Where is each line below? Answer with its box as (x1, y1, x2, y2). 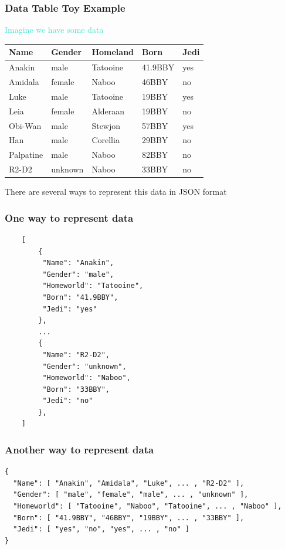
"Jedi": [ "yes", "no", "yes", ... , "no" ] (13, 525, 189, 534)
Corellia (91, 134, 120, 146)
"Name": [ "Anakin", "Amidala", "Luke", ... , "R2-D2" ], (13, 479, 245, 487)
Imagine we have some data (5, 23, 104, 36)
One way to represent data (5, 210, 134, 225)
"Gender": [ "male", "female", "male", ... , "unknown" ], (13, 490, 249, 499)
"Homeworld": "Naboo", (42, 374, 131, 382)
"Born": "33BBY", (42, 385, 110, 394)
